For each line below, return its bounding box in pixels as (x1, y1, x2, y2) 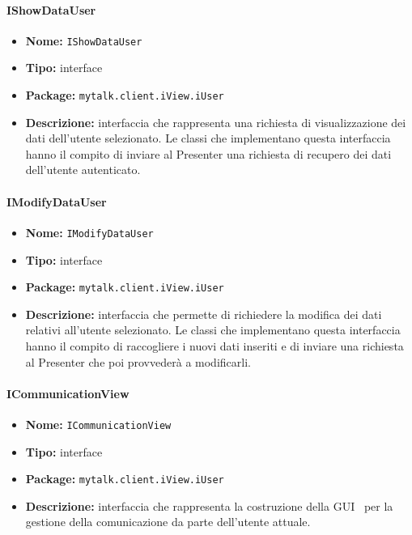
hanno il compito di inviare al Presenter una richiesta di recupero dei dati (25, 145, 392, 162)
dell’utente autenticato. (25, 161, 141, 178)
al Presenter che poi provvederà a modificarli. (25, 353, 251, 370)
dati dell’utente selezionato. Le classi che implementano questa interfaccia (25, 130, 391, 146)
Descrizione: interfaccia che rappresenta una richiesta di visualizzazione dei (25, 113, 406, 130)
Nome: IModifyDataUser (25, 223, 154, 240)
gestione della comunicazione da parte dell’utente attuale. (25, 513, 311, 530)
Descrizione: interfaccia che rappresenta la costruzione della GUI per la (25, 497, 393, 514)
